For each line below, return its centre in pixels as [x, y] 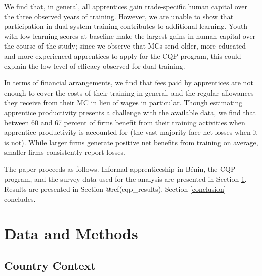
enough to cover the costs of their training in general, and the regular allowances [129, 92]
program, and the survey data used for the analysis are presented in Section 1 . [125, 179]
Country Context [50, 266]
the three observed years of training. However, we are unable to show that [119, 16]
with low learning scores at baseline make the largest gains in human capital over [130, 36]
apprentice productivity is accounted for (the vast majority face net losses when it [131, 132]
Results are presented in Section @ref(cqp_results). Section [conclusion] [115, 189]
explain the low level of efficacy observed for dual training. [95, 65]
